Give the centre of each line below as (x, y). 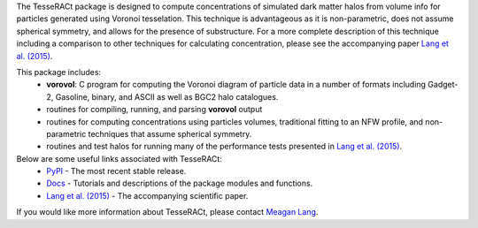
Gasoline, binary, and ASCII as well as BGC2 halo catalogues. (167, 96)
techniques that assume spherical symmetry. (170, 133)
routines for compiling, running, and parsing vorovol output (154, 110)
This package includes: (59, 72)
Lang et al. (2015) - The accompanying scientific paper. (147, 195)
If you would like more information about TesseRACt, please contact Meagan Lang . (167, 212)
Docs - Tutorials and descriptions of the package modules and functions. (180, 183)
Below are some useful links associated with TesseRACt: (119, 158)
